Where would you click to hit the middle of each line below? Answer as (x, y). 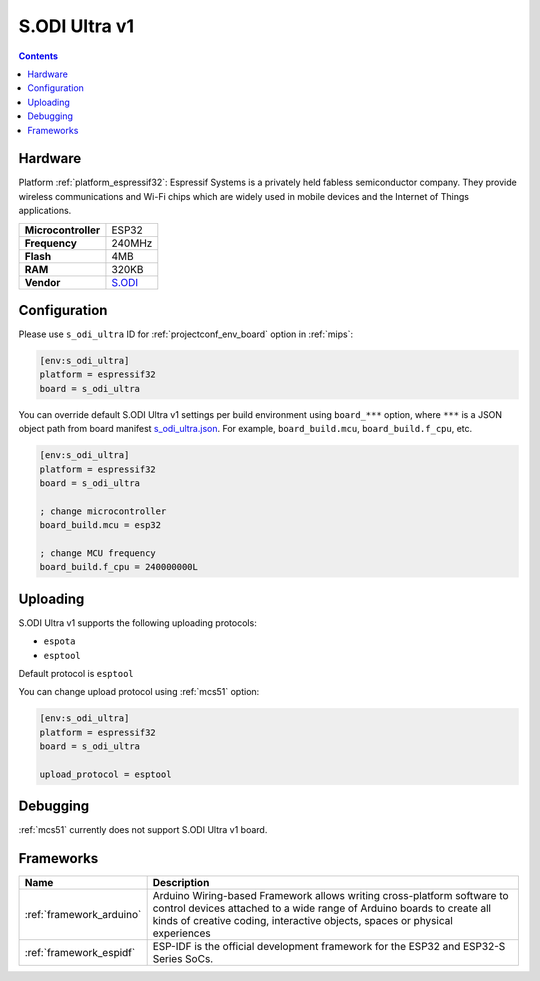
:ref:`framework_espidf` (80, 953)
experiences (181, 933)
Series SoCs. (183, 959)
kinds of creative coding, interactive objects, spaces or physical (303, 921)
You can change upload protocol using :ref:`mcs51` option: (139, 692)
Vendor (42, 282)
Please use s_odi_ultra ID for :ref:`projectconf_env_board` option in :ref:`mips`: (186, 334)
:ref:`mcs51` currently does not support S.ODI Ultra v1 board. (143, 830)
